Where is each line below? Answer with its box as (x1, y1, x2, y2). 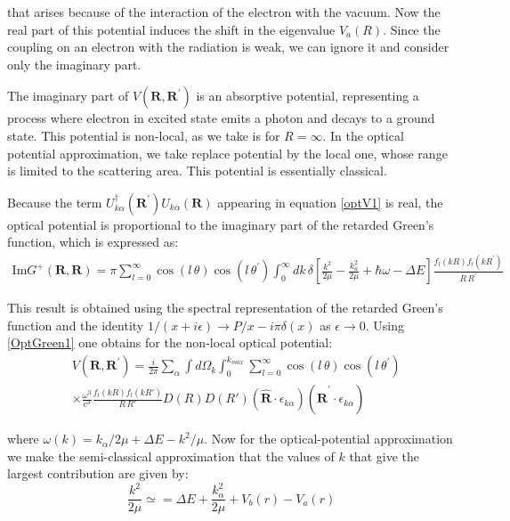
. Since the (383, 20, 441, 38)
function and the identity (7, 315, 144, 334)
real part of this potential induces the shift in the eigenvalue (7, 20, 336, 38)
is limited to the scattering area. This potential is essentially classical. (7, 161, 387, 180)
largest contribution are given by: (7, 464, 189, 483)
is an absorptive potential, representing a (196, 86, 419, 105)
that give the (349, 446, 419, 465)
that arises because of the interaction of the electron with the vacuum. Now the (7, 3, 441, 20)
